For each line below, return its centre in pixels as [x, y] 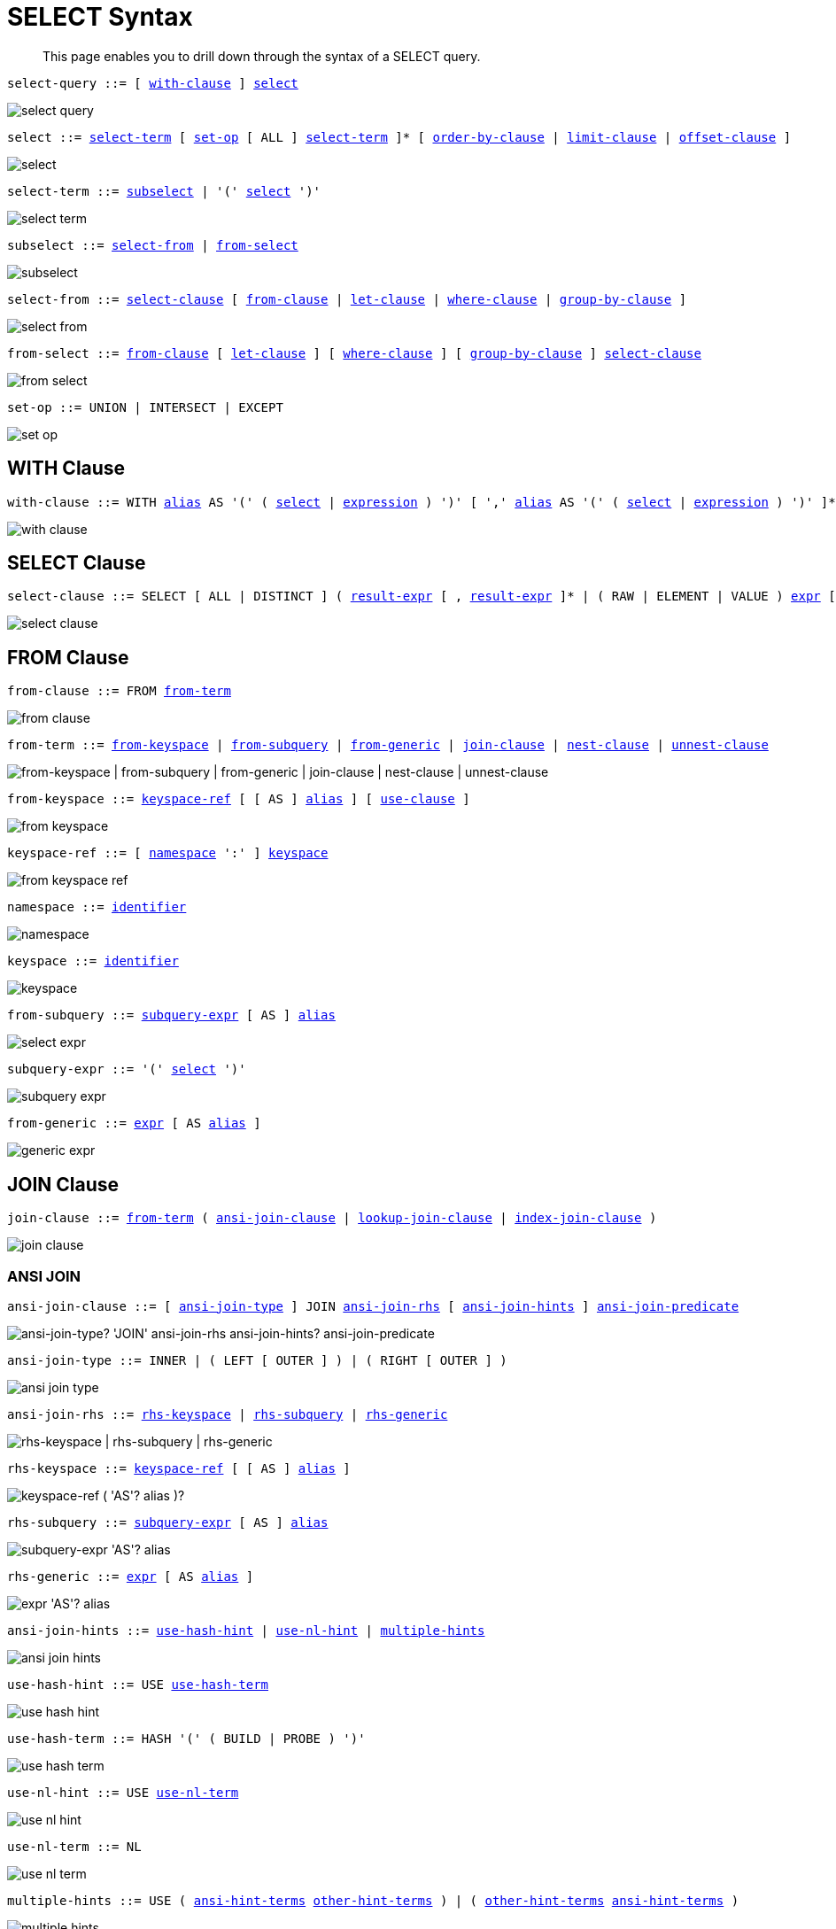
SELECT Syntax [100, 17]
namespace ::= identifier [97, 907]
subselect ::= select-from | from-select [153, 245]
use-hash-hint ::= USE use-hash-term [138, 1684]
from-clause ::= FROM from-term [119, 691]
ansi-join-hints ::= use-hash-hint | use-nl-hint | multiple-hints [246, 1630]
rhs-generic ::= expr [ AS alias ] [131, 1576]
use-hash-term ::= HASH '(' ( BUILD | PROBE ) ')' [186, 1738]
